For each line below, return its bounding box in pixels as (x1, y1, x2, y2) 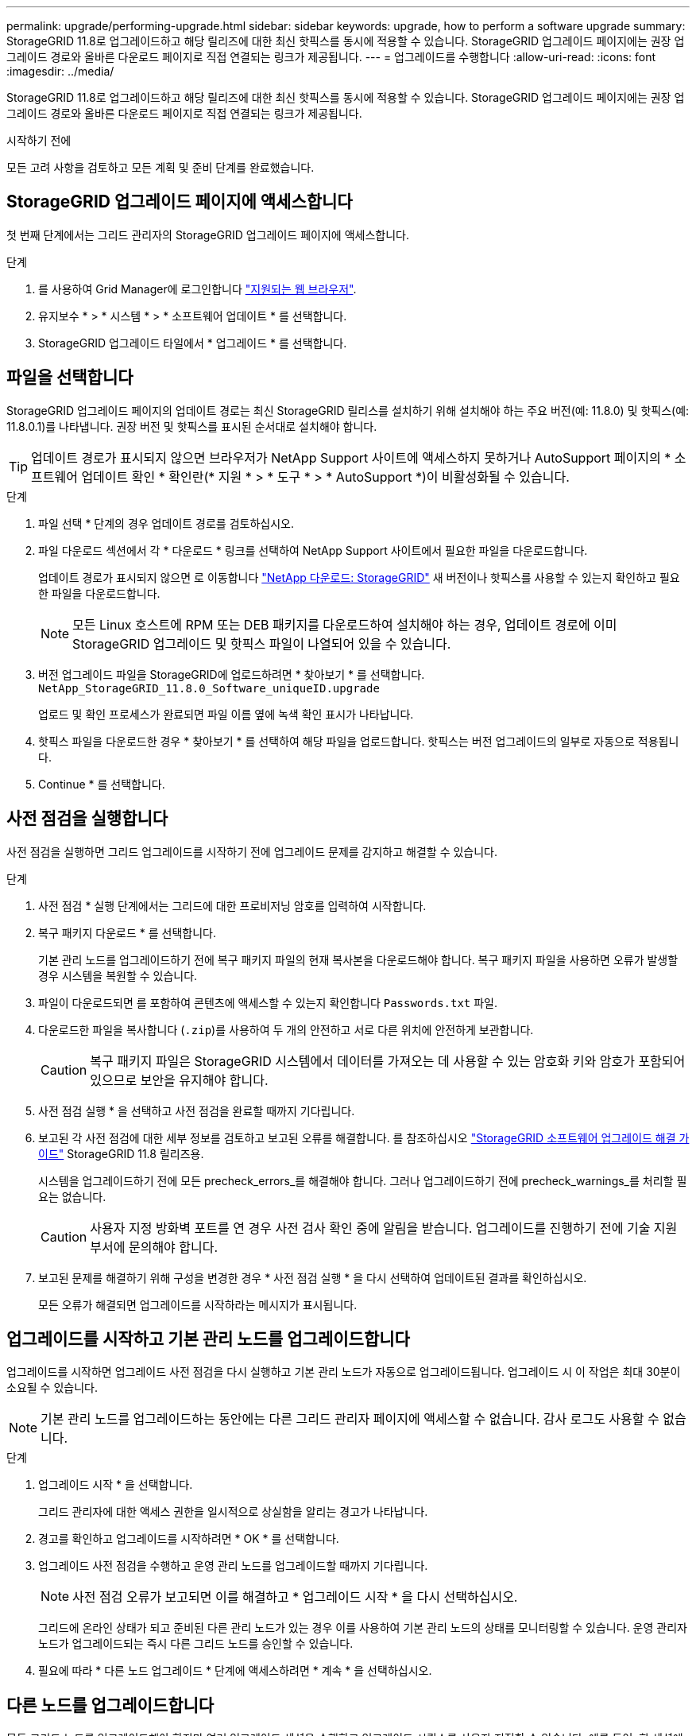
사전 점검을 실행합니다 (6, 808, 168, 829)
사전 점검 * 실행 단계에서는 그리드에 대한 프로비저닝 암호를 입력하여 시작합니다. (38, 898, 427, 913)
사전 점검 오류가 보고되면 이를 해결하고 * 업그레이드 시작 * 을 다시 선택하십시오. (72, 1589, 518, 1606)
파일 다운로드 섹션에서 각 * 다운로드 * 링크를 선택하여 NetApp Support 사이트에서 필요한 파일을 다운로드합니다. (38, 543, 588, 557)
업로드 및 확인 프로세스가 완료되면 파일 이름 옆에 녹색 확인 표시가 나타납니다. (38, 707, 414, 721)
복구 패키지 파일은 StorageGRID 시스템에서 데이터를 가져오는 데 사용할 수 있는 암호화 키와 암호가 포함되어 (90, 1052, 686, 1069)
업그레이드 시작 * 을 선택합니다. (38, 1478, 193, 1492)
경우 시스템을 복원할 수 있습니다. (38, 968, 198, 982)
